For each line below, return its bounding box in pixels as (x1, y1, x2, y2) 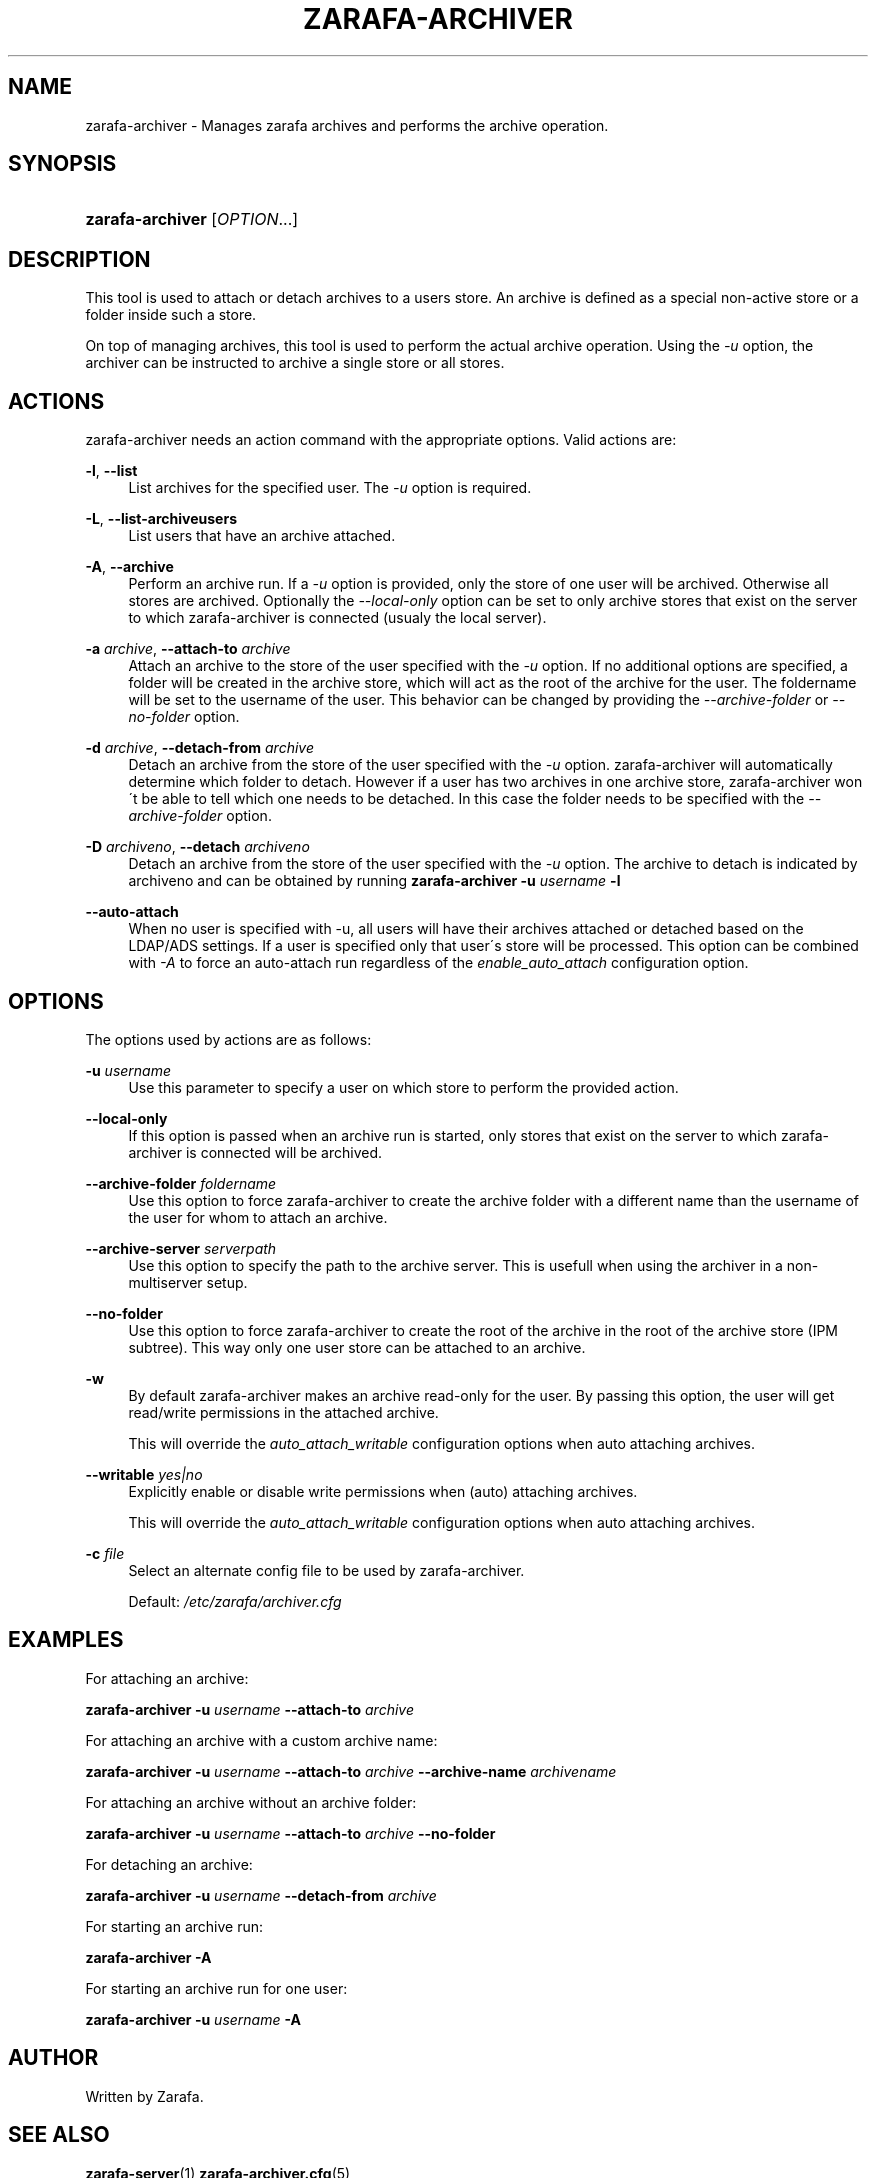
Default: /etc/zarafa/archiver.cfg (128, 1592, 342, 1610)
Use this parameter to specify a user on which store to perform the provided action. (128, 1078, 679, 1096)
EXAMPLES (8, 1627, 124, 1653)
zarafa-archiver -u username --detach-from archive (85, 1886, 437, 1904)
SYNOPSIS (8, 151, 117, 177)
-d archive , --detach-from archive (85, 739, 314, 757)
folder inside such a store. (85, 306, 257, 324)
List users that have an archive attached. (128, 527, 396, 545)
